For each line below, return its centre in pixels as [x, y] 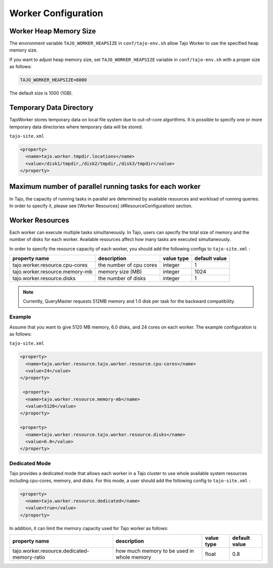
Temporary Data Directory [51, 108]
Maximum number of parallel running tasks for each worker [105, 187]
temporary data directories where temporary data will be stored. [76, 127]
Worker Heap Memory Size [53, 31]
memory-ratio [29, 557]
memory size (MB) [120, 272]
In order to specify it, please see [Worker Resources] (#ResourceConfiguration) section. [101, 206]
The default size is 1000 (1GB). [41, 93]
